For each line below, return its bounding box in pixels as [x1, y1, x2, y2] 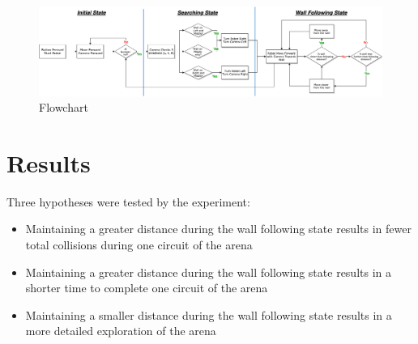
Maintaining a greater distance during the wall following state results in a [25, 263, 392, 280]
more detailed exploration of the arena [25, 322, 216, 339]
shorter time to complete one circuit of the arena [25, 279, 268, 296]
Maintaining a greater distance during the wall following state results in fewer [25, 220, 412, 237]
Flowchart [39, 99, 88, 116]
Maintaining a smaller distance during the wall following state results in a [25, 306, 392, 323]
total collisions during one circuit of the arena [25, 236, 253, 253]
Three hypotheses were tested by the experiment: [6, 193, 250, 210]
